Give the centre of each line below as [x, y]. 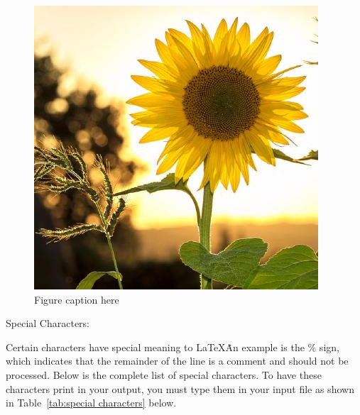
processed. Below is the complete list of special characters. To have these [164, 374]
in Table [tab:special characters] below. [91, 403]
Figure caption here [77, 299]
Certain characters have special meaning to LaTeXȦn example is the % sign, [173, 347]
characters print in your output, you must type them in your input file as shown [180, 388]
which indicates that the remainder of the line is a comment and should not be [177, 361]
